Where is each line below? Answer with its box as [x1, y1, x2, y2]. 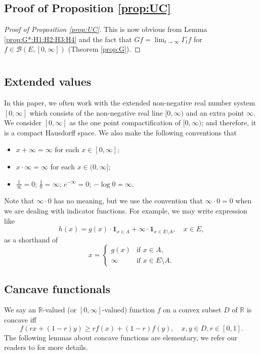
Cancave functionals [4, 280, 111, 296]
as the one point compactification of [69, 117, 181, 128]
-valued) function [102, 304, 155, 315]
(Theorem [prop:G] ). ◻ [68, 44, 141, 54]
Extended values [4, 74, 92, 89]
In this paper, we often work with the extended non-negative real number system [4, 97, 255, 108]
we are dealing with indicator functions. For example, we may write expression [4, 205, 247, 216]
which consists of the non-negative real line [29, 107, 163, 118]
